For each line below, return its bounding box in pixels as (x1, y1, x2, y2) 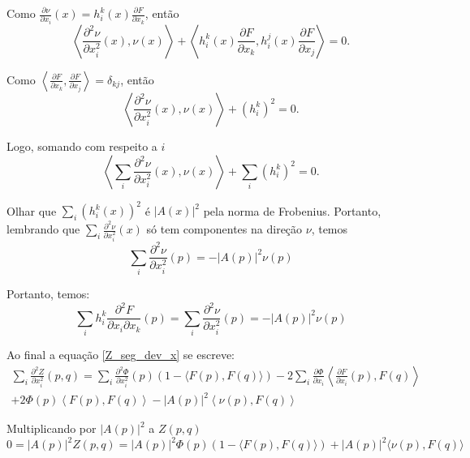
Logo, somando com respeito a (6, 137, 157, 154)
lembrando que (6, 220, 80, 238)
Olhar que (6, 202, 57, 219)
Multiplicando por (6, 420, 97, 437)
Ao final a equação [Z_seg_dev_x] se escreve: (6, 346, 235, 363)
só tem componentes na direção (146, 220, 303, 238)
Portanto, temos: (6, 285, 90, 302)
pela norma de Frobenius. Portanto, (203, 202, 382, 219)
